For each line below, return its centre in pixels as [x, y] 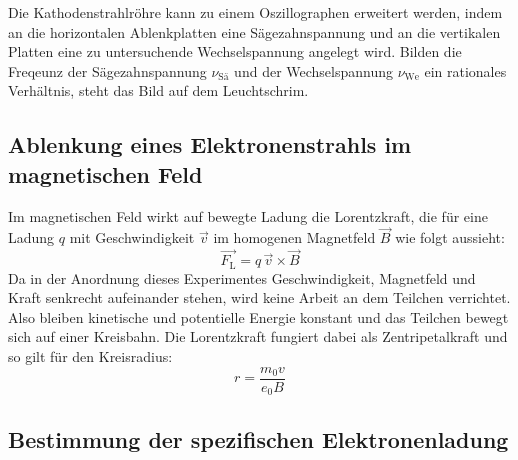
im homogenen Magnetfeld [294, 237]
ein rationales [465, 70]
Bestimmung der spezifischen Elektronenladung [258, 438]
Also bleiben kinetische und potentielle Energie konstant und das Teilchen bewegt [258, 316]
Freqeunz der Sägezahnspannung [107, 70]
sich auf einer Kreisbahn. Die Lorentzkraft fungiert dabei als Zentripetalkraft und [258, 336]
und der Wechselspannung [314, 70]
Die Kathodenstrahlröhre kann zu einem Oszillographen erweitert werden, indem [255, 12]
